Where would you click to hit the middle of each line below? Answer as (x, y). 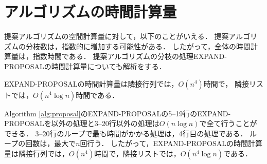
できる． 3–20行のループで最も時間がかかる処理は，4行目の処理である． (126, 133)
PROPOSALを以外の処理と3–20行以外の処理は (82, 123)
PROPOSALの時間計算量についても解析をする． (85, 66)
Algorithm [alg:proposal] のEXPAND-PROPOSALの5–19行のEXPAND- (118, 113)
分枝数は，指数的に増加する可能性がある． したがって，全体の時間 (138, 46)
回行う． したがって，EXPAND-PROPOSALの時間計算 (171, 143)
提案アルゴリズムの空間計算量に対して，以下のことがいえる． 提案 (117, 36)
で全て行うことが (228, 123)
